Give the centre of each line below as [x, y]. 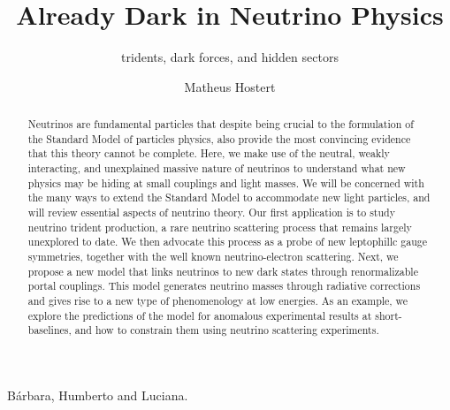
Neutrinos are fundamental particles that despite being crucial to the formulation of [221, 124]
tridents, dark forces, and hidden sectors [230, 57]
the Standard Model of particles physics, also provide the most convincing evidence [219, 138]
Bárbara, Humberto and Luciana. [98, 395]
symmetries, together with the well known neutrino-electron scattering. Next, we [213, 257]
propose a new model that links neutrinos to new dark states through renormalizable [223, 271]
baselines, [50, 330]
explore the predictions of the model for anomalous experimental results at [200, 315]
